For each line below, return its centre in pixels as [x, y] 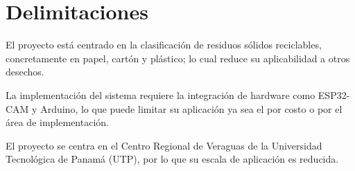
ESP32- [334, 94]
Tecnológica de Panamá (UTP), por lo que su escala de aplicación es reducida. [172, 159]
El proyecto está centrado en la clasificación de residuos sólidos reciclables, [164, 45]
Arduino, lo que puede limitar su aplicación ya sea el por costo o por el [191, 108]
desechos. [25, 72]
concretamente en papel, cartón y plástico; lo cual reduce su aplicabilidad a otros [178, 58]
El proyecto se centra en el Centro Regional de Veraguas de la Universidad [164, 145]
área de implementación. [57, 122]
